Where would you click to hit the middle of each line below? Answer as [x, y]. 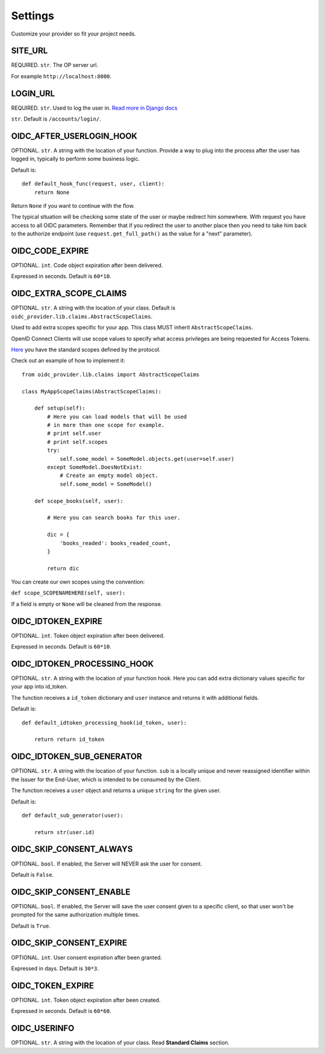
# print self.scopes [77, 442]
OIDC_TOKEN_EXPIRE [53, 986]
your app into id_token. [39, 687]
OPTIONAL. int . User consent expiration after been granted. [87, 957]
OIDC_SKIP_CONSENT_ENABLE [71, 892]
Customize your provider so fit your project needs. [74, 34]
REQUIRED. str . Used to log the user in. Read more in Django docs [94, 108]
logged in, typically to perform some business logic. [76, 159]
